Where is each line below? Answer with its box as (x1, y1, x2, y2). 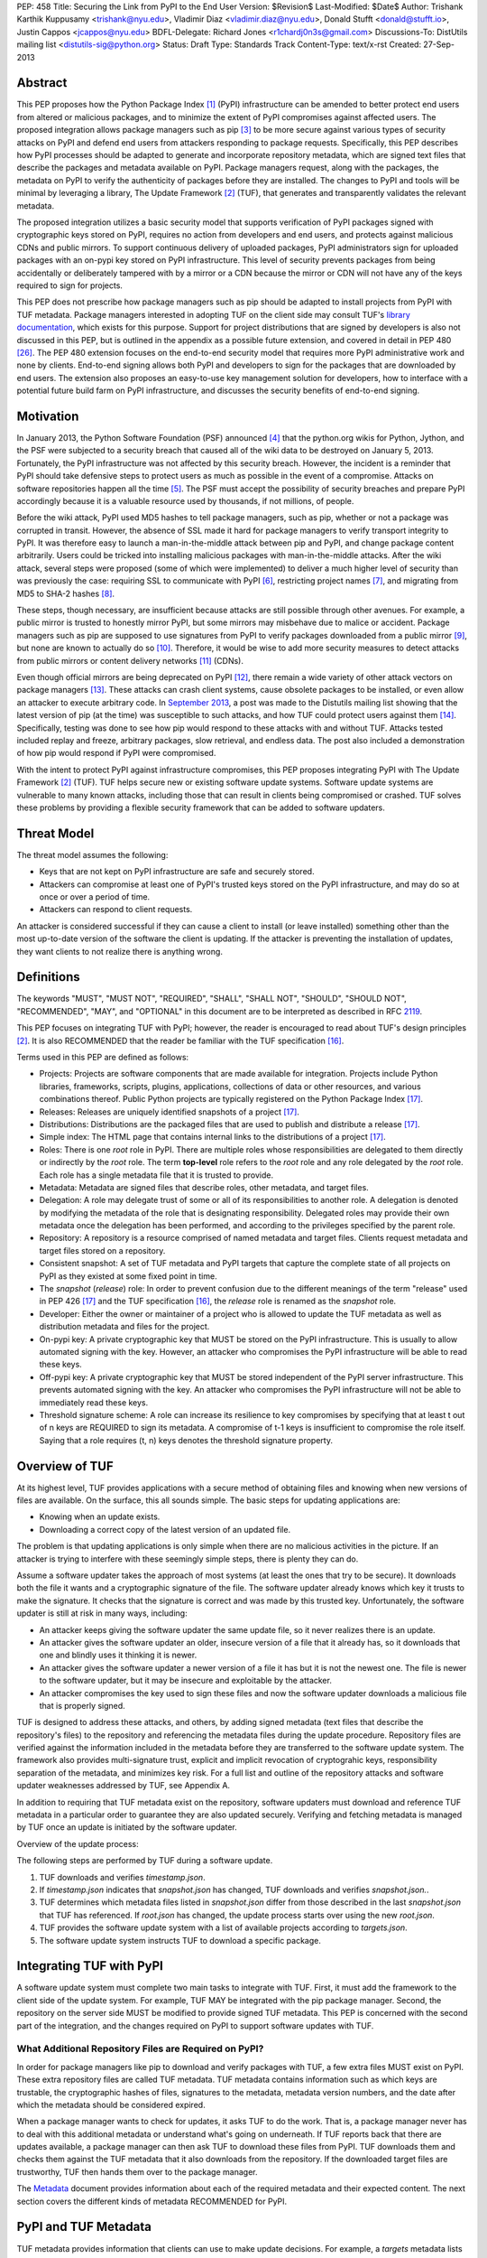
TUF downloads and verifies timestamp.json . (39, 1871, 207, 1882)
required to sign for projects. (16, 280, 124, 291)
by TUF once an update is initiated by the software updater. (16, 1822, 238, 1833)
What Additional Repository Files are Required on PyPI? (16, 2042, 264, 2055)
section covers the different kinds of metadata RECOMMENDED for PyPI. (16, 2196, 288, 2207)
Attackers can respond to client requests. (39, 904, 193, 915)
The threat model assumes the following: (16, 849, 169, 860)
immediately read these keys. (39, 1396, 149, 1408)
